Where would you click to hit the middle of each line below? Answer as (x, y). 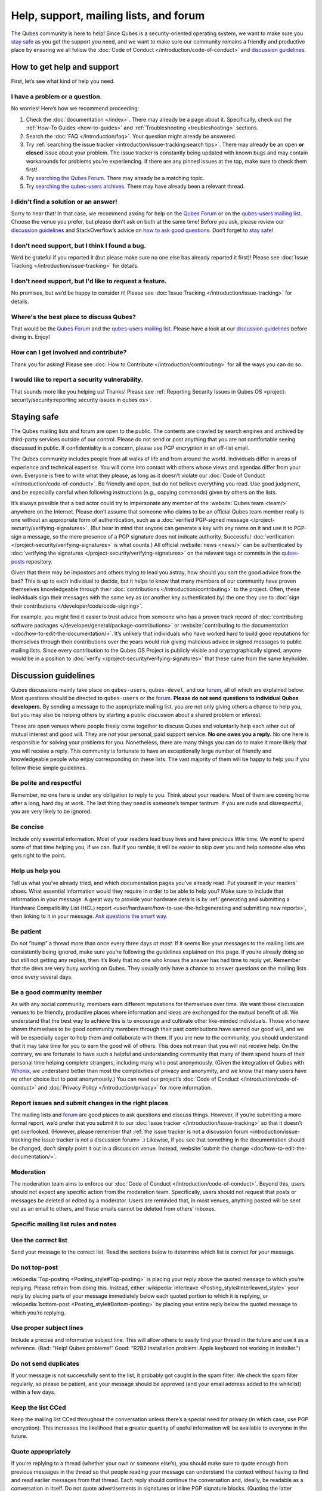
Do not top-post (35, 1267)
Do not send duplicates (45, 1363)
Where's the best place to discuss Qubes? (74, 317)
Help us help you (36, 871)
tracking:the (26, 1140)
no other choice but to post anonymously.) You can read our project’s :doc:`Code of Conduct (125, 1079)
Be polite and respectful (46, 783)
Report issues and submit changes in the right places (90, 1103)
